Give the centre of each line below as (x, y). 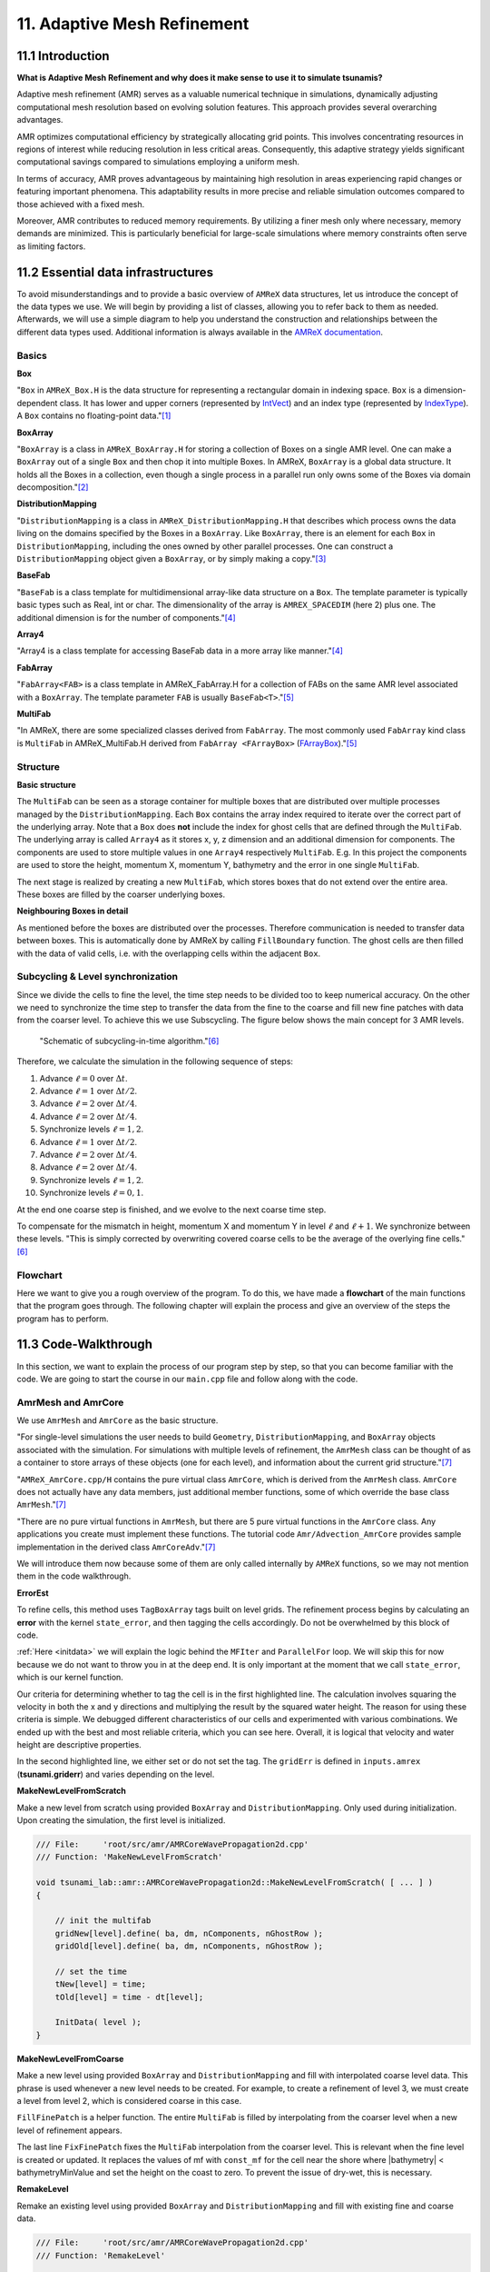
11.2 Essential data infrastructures (115, 272)
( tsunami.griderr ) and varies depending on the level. (116, 1774)
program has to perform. (63, 1319)
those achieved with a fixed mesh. (81, 204)
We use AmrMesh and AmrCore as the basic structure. (118, 1420)
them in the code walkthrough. (74, 1576)
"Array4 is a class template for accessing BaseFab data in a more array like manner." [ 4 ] (180, 651)
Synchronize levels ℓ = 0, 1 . (92, 1193)
